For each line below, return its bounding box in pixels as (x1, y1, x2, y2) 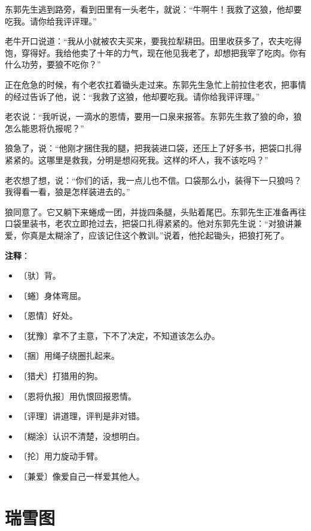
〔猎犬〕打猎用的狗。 (19, 370, 103, 382)
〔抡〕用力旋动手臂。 (19, 450, 103, 462)
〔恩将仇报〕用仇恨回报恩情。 (19, 389, 136, 402)
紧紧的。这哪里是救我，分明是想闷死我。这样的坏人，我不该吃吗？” (5, 153, 269, 166)
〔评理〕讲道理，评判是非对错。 (19, 410, 145, 422)
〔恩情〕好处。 (19, 309, 78, 322)
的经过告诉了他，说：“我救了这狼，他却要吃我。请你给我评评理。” (5, 90, 260, 102)
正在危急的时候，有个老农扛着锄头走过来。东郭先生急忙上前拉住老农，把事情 (5, 78, 306, 90)
